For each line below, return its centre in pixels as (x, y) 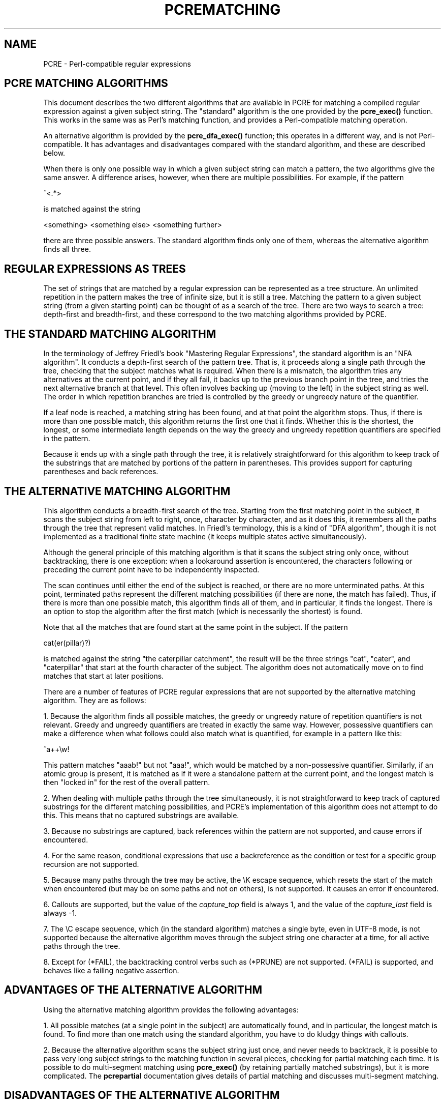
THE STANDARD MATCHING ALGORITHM (110, 334)
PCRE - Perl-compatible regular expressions (117, 64)
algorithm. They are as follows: (95, 700)
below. (54, 153)
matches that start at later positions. (104, 676)
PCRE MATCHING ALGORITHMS (86, 83)
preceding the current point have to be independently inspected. (151, 569)
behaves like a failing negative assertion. (111, 970)
